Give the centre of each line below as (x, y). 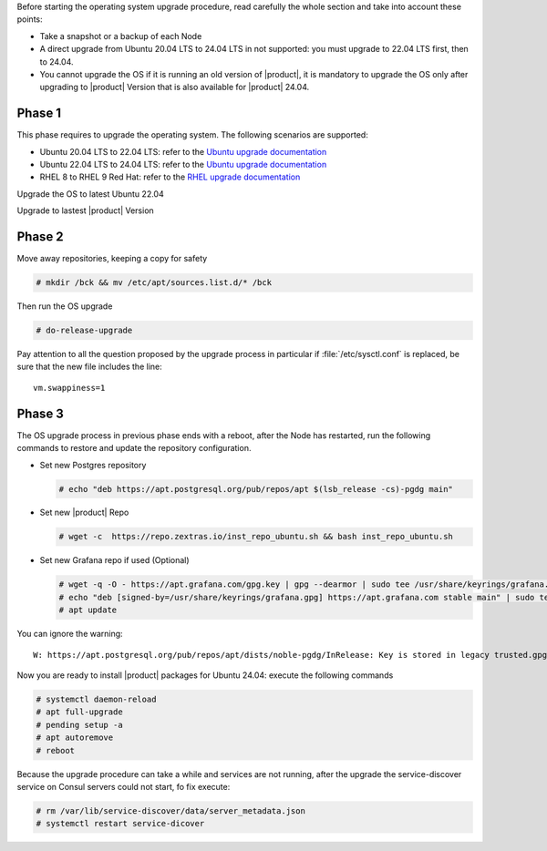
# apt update (88, 610)
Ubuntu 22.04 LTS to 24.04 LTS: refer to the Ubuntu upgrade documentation (183, 165)
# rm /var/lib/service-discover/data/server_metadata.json (170, 810)
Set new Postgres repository (93, 465)
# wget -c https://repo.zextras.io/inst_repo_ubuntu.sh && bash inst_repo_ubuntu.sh (256, 537)
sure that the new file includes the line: (90, 367)
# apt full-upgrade (79, 712)
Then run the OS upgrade (65, 306)
